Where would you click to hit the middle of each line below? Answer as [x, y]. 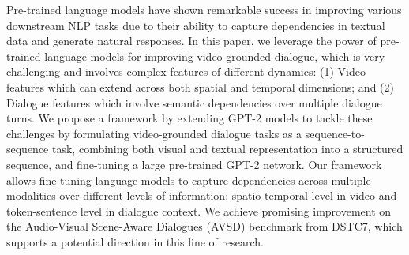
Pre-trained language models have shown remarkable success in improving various [204, 9]
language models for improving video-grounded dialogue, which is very [215, 56]
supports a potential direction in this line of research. [135, 241]
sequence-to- [335, 133]
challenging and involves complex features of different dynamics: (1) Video [186, 71]
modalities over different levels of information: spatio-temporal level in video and [202, 195]
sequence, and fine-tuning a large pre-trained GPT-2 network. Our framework [194, 164]
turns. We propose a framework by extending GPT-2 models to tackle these [189, 118]
